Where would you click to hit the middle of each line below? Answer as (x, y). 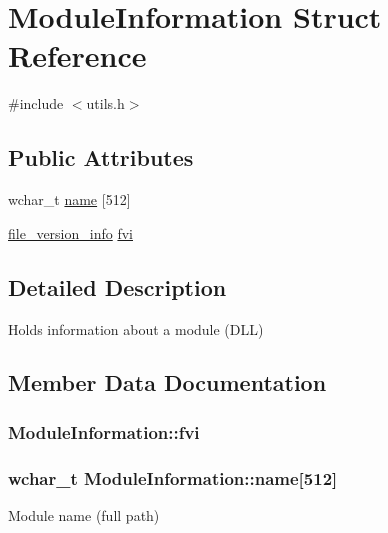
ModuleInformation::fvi (104, 431)
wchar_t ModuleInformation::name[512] (173, 477)
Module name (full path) (84, 514)
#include (36, 103)
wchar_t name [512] (69, 199)
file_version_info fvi (70, 232)
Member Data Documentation (167, 382)
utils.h (105, 103)
